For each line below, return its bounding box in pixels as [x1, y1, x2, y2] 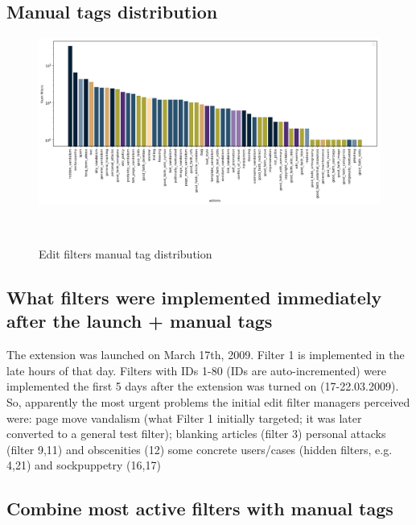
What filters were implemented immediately [6, 284, 382, 309]
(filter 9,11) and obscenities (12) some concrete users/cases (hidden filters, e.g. [6, 440, 393, 457]
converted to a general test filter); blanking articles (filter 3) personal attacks [6, 425, 386, 442]
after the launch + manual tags [6, 308, 273, 333]
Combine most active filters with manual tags [6, 496, 393, 521]
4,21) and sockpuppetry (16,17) [6, 457, 161, 473]
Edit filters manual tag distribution [39, 246, 212, 262]
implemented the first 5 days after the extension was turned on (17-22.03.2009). [6, 378, 399, 395]
